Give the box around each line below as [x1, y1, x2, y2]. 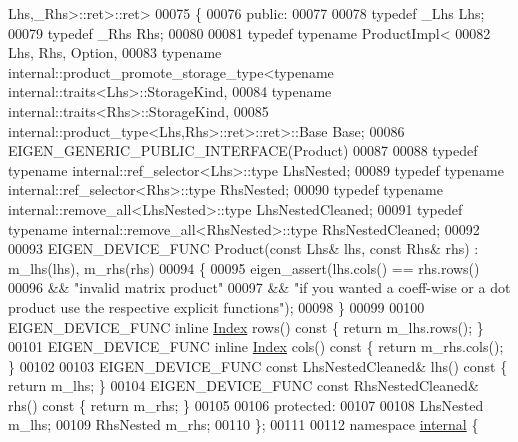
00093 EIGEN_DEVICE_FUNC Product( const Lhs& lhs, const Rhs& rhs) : [8, 238, 479, 259]
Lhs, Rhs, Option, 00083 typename [8, 42, 222, 63]
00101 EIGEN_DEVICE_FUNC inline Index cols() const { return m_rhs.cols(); [8, 336, 504, 357]
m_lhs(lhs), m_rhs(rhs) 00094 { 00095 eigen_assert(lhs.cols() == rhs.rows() [8, 257, 480, 278]
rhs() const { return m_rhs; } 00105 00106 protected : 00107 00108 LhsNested [8, 394, 484, 415]
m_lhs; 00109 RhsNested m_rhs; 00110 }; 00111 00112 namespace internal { [8, 414, 479, 435]
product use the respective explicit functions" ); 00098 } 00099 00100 [8, 296, 425, 317]
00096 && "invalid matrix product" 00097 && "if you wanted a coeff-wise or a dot [8, 277, 511, 298]
